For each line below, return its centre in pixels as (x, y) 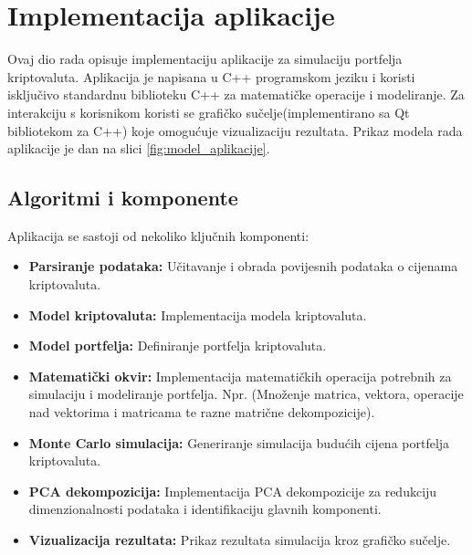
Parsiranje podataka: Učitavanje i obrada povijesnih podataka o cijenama (243, 266)
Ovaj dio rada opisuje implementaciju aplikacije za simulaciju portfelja (205, 59)
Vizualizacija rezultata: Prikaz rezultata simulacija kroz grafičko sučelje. (240, 540)
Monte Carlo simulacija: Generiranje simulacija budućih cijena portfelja (239, 442)
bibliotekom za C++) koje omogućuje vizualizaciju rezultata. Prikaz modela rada (235, 130)
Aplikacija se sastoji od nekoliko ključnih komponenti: (158, 235)
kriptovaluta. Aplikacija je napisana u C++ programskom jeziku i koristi (211, 76)
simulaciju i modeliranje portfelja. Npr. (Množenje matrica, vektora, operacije (246, 394)
